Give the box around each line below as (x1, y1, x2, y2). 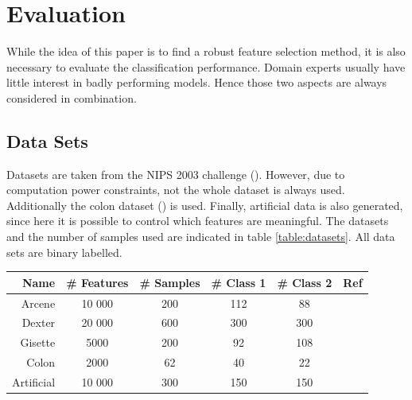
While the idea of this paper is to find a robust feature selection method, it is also (6, 43, 406, 60)
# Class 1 (211, 274, 266, 290)
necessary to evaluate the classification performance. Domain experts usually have (6, 58, 406, 75)
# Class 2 (277, 274, 332, 290)
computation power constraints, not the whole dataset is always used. (6, 181, 345, 198)
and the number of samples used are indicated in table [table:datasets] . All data (6, 228, 395, 245)
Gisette (20, 334, 56, 351)
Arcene (21, 294, 56, 311)
